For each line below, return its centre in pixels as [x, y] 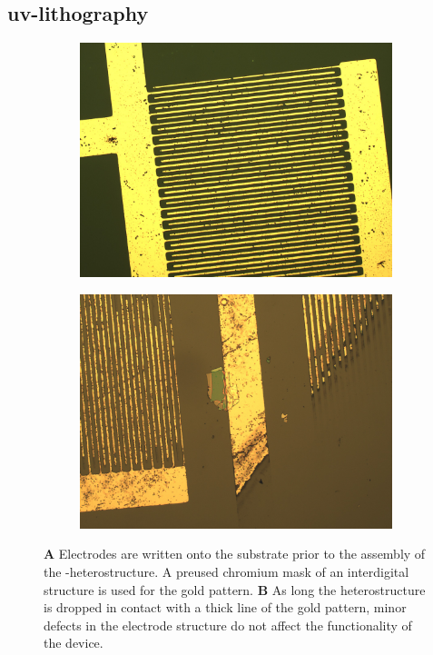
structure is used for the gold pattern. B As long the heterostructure [235, 589]
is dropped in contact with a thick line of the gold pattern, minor [225, 607]
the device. [74, 643]
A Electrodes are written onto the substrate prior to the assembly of [235, 554]
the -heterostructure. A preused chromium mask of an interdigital [226, 571]
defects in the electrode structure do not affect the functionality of [228, 625]
